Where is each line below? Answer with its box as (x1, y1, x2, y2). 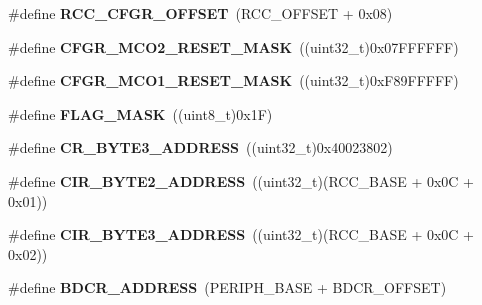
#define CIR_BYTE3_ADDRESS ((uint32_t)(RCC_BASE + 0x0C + (8, 224, 475, 245)
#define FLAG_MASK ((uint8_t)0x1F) (8, 103, 273, 124)
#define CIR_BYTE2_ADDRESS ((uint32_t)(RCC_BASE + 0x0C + (8, 170, 475, 191)
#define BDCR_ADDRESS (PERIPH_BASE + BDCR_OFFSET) (8, 277, 447, 298)
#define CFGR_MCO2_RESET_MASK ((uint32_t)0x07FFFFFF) (8, 36, 459, 57)
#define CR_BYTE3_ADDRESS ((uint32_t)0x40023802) (8, 137, 393, 158)
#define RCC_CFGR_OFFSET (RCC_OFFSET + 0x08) (8, 3, 393, 23)
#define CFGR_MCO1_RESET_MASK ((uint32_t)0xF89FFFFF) (8, 70, 459, 91)
